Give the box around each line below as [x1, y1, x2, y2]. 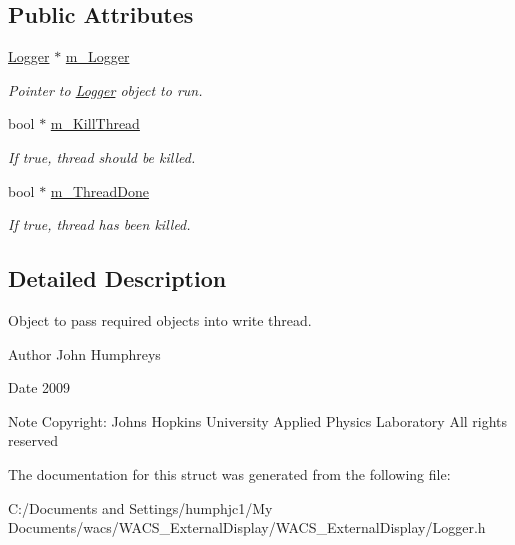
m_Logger [65, 46, 130, 67]
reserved [8, 430, 58, 451]
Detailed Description [8, 263, 227, 294]
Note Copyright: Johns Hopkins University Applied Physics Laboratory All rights [8, 410, 508, 431]
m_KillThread [50, 113, 140, 134]
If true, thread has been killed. [8, 214, 191, 235]
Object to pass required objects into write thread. [8, 309, 312, 330]
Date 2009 [8, 377, 71, 398]
